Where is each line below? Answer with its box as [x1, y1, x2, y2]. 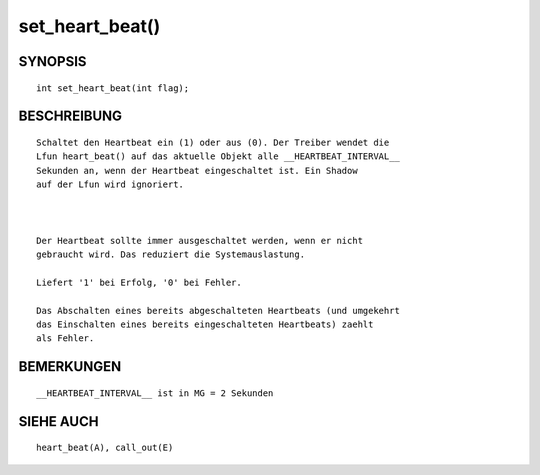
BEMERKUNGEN [18, 358, 122, 375]
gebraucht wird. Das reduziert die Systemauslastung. [36, 249, 305, 260]
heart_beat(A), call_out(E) [36, 442, 174, 454]
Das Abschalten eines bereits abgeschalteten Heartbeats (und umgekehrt [36, 305, 400, 316]
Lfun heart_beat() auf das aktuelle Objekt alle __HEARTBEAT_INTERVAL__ [36, 151, 400, 162]
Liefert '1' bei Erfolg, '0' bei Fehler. [36, 276, 242, 288]
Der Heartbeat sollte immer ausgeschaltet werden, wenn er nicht [36, 235, 364, 246]
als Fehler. [36, 333, 95, 344]
